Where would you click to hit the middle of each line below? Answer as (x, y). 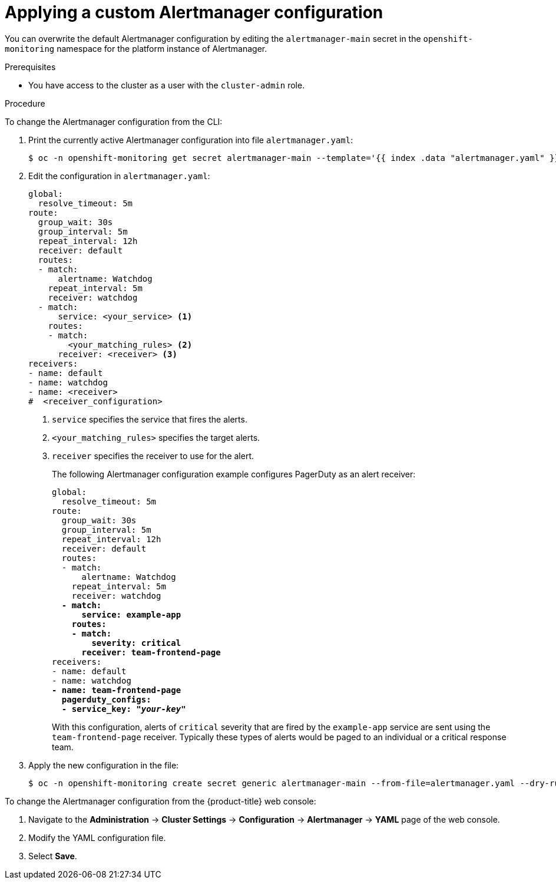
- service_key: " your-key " (124, 709)
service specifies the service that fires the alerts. (150, 419)
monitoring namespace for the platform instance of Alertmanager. (136, 48)
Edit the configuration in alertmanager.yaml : (119, 176)
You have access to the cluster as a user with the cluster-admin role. (167, 85)
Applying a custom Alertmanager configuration (194, 12)
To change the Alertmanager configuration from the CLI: (114, 121)
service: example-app (131, 614)
